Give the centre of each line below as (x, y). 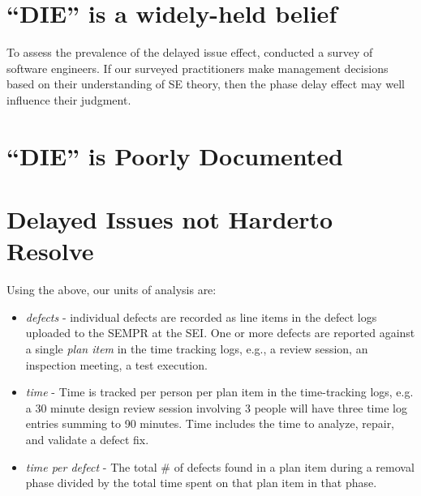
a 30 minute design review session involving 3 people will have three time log (216, 407)
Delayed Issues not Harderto (170, 219)
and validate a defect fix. (87, 439)
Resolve (50, 251)
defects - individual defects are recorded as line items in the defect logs (201, 316)
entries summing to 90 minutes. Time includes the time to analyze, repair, (210, 423)
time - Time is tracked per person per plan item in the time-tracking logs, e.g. (219, 392)
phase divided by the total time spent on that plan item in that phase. (201, 483)
